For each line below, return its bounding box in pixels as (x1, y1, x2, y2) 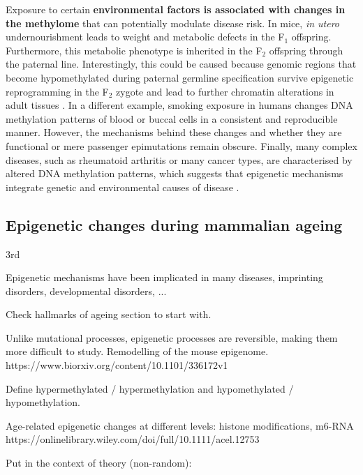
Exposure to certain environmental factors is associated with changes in (6, 2, 346, 16)
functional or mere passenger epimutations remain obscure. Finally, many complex (6, 138, 357, 153)
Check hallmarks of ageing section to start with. (6, 307, 212, 322)
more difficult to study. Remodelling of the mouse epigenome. (6, 344, 269, 359)
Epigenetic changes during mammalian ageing (6, 213, 343, 235)
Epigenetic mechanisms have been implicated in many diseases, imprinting (6, 270, 323, 285)
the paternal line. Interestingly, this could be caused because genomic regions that (6, 56, 357, 71)
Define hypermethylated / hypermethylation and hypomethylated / (6, 381, 294, 395)
